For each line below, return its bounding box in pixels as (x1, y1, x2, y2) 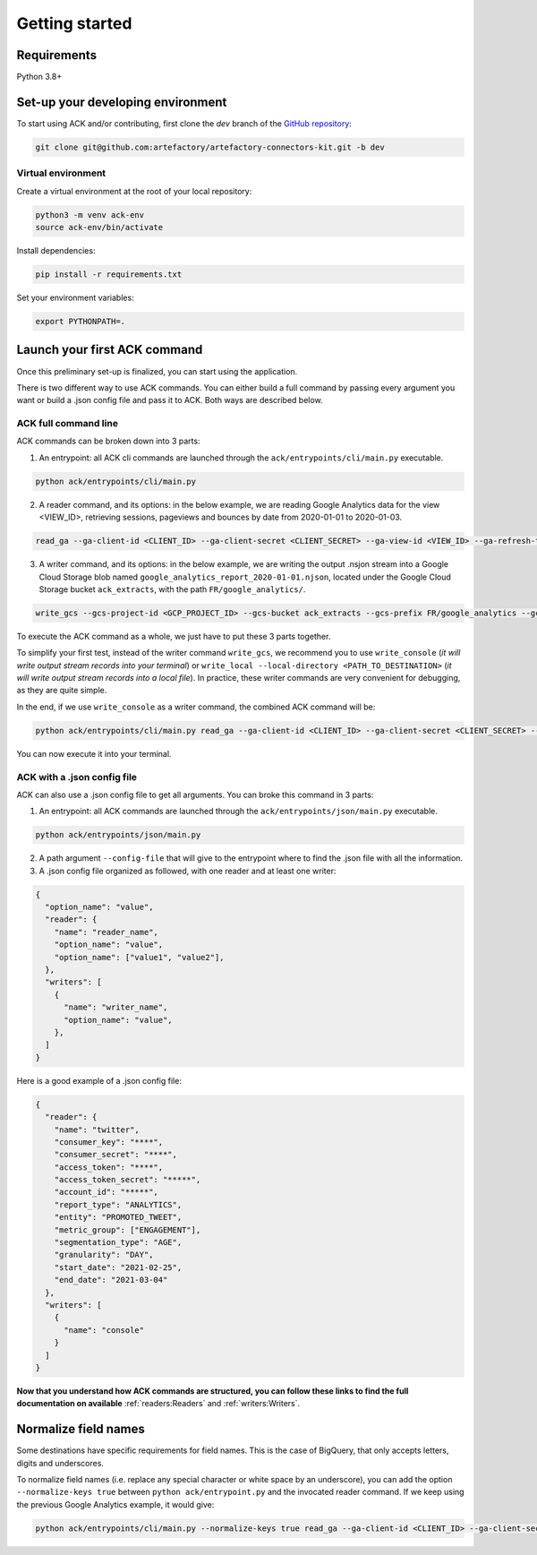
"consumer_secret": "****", (54, 1149, 178, 1160)
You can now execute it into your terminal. (16, 748, 172, 759)
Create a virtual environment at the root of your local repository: (16, 185, 252, 196)
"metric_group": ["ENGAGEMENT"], (54, 1224, 201, 1235)
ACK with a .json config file (16, 770, 138, 783)
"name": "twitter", (54, 1124, 141, 1135)
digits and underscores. (16, 1457, 105, 1468)
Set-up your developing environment (16, 94, 227, 109)
